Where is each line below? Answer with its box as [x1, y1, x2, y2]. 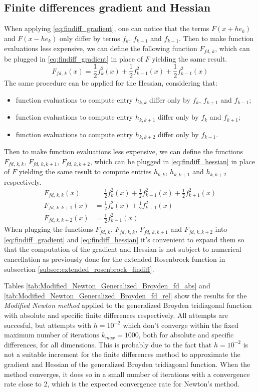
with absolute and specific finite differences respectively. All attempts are [4, 309, 228, 320]
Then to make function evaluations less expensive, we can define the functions [4, 146, 243, 157]
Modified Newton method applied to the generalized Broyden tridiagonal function [4, 300, 252, 310]
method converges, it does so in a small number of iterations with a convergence [4, 368, 250, 379]
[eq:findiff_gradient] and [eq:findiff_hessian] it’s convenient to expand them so [4, 234, 244, 244]
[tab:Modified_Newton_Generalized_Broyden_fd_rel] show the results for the [4, 290, 247, 300]
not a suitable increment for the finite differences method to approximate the [4, 349, 240, 359]
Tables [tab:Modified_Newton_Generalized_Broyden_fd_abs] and [4, 280, 210, 291]
